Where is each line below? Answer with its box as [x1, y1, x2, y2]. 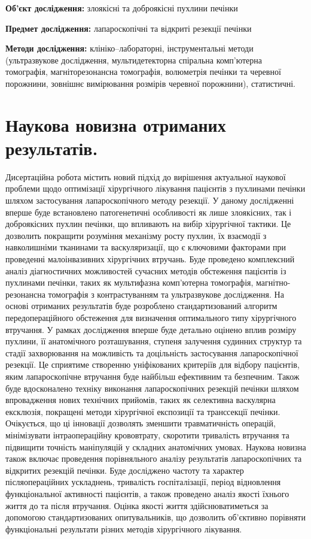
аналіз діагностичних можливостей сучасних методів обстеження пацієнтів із [5, 264, 286, 277]
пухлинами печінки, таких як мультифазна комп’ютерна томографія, [5, 276, 254, 289]
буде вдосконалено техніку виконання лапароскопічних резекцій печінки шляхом [5, 381, 299, 394]
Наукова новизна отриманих [5, 112, 226, 137]
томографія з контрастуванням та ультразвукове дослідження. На [48, 287, 284, 300]
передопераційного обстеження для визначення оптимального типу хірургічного [5, 311, 297, 323]
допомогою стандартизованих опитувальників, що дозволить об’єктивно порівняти [5, 511, 306, 523]
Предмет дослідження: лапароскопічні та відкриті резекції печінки [5, 22, 252, 34]
